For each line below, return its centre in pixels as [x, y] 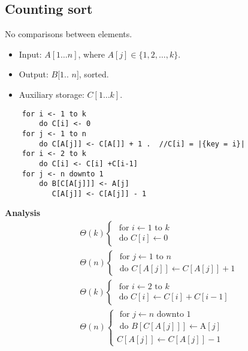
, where [91, 54]
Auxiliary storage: [52, 94]
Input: [30, 54]
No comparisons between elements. [69, 34]
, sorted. [94, 74]
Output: [34, 74]
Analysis [23, 213]
